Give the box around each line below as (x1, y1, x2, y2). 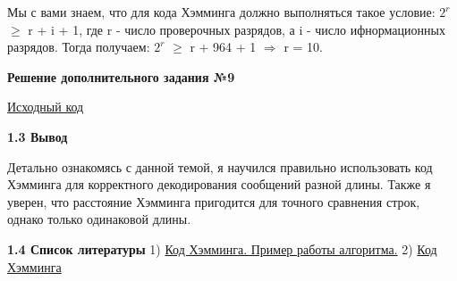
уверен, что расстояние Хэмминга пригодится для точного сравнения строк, (7, 192, 420, 211)
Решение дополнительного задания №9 (7, 67, 235, 86)
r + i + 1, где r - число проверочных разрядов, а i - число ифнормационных (28, 20, 445, 38)
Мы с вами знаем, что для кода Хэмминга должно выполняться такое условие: (7, 3, 436, 21)
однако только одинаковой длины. (7, 210, 191, 228)
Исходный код (7, 97, 84, 116)
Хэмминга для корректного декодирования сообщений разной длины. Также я (7, 175, 431, 194)
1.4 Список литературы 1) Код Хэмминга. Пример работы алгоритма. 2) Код (7, 239, 437, 258)
